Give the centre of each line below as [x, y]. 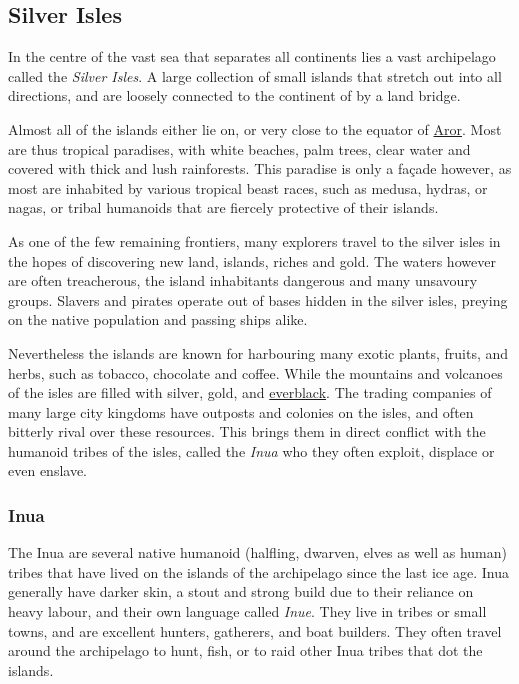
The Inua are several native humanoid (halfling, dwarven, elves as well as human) [257, 552]
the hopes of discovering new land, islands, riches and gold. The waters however [252, 260]
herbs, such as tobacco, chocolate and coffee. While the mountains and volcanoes [255, 372]
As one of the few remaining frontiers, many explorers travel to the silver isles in [254, 240]
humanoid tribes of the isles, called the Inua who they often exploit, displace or [251, 450]
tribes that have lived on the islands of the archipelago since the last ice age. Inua [258, 571]
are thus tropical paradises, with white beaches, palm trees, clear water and [239, 148]
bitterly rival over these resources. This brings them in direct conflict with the [247, 431]
